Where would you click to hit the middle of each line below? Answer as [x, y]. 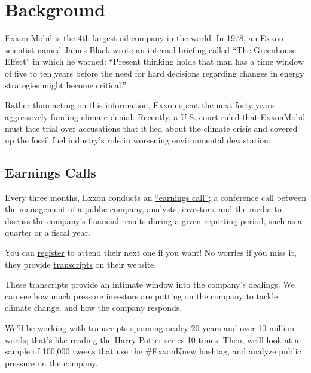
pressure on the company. [51, 363]
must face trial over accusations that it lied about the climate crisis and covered [151, 128]
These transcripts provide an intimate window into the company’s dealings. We [150, 284]
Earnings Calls [51, 172]
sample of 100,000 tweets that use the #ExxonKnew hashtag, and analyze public [153, 351]
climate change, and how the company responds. [94, 308]
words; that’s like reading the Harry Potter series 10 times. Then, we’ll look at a [152, 339]
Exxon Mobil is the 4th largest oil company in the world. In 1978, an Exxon [144, 38]
